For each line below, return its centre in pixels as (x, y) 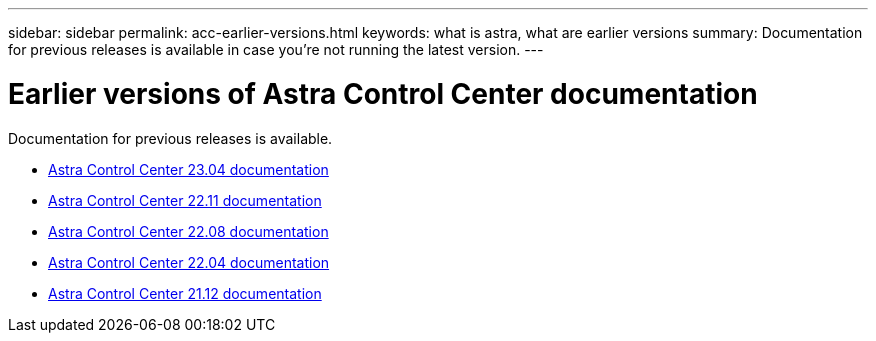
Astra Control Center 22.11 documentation (185, 200)
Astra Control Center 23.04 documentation (188, 169)
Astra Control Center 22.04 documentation (189, 262)
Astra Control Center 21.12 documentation (185, 293)
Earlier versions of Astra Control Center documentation (383, 93)
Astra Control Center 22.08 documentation (188, 231)
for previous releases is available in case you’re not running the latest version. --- (276, 49)
